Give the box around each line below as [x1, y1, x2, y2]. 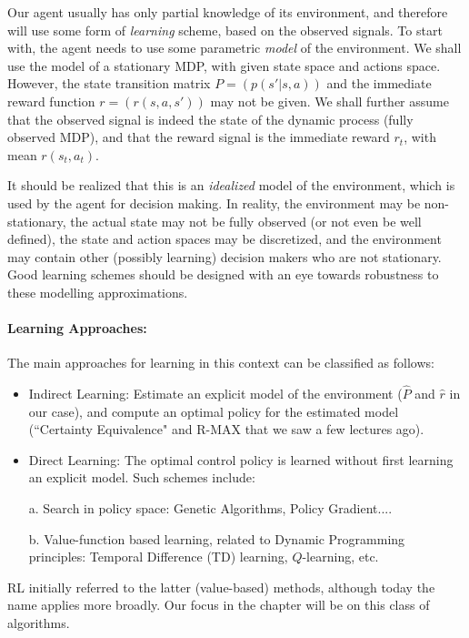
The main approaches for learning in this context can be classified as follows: [7, 353, 434, 372]
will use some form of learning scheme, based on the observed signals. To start [7, 20, 443, 39]
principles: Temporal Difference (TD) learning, [28, 547, 288, 566]
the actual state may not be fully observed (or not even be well [70, 211, 422, 230]
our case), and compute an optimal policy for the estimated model [28, 401, 399, 420]
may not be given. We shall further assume [210, 91, 449, 110]
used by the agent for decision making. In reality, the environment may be [7, 193, 421, 212]
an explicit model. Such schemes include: [28, 468, 255, 487]
